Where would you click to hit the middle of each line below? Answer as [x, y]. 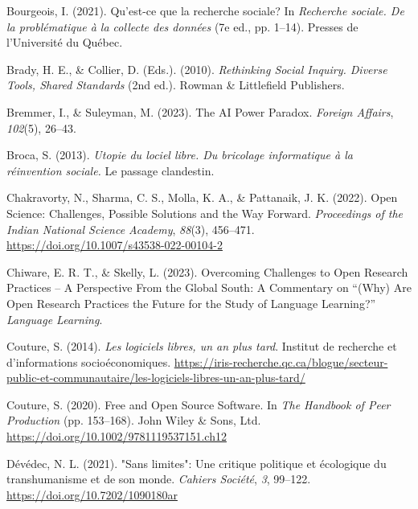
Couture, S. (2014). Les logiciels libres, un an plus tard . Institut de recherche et [202, 346]
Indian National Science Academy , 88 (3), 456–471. [131, 229]
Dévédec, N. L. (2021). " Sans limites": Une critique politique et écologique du [197, 463]
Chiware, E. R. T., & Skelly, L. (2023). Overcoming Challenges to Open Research [207, 271]
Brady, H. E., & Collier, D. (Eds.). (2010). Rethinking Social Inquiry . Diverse [197, 69]
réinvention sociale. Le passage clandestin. [111, 170]
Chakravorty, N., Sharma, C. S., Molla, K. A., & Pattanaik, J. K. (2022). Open [202, 197]
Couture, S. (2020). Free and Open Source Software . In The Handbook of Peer [199, 404]
